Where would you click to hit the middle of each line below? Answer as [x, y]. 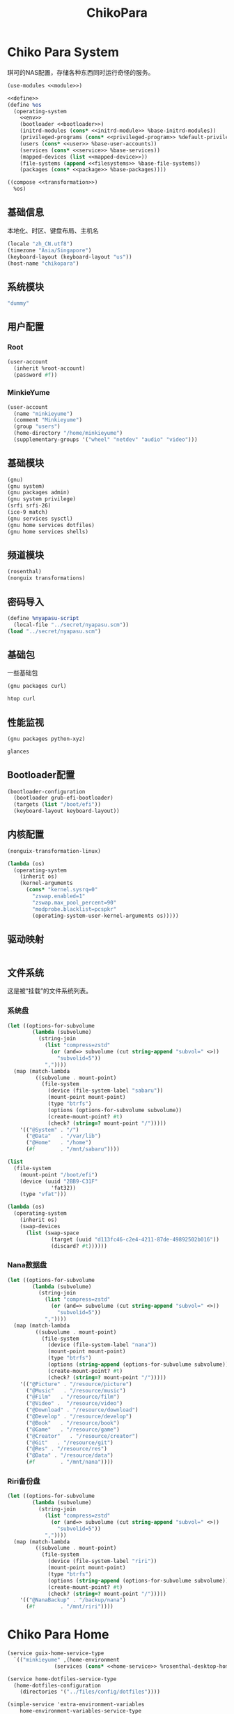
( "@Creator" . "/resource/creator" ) [82, 1436]
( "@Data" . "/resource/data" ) [69, 1455]
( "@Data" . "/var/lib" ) [63, 1136]
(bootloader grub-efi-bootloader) [63, 798]
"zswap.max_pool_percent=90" [75, 902]
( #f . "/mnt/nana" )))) [69, 1462]
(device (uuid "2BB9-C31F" [59, 1181]
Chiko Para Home [58, 1635]
